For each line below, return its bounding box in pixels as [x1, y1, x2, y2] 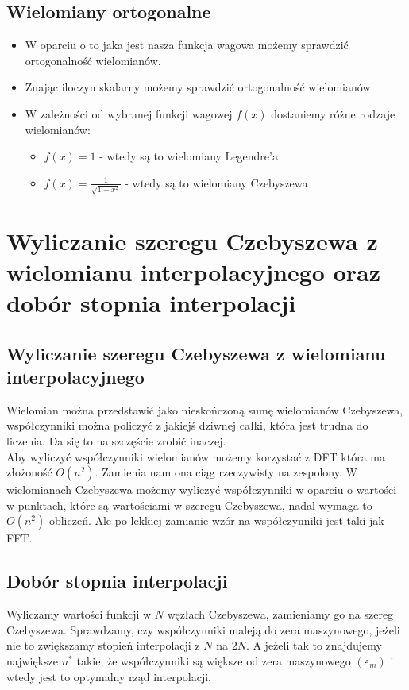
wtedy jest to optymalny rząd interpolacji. [6, 668, 212, 684]
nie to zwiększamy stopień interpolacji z [6, 637, 200, 653]
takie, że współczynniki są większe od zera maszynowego [76, 652, 351, 669]
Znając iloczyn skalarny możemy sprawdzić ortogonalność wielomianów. [25, 79, 374, 95]
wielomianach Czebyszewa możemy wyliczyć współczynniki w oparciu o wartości [6, 481, 397, 498]
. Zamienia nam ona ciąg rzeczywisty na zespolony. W [95, 464, 357, 480]
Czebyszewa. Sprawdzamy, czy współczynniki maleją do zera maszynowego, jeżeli [6, 621, 400, 638]
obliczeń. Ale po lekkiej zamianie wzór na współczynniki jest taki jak [48, 512, 384, 529]
